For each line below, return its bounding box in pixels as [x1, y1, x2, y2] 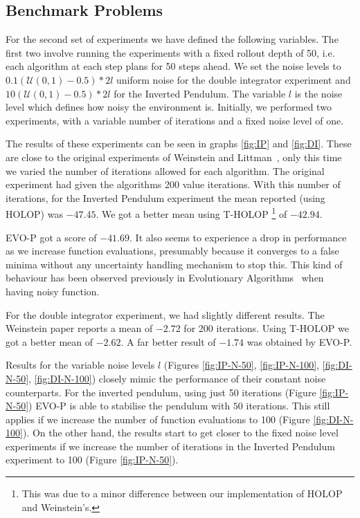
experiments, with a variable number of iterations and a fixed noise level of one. [6, 113, 344, 127]
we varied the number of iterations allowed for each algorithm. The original [6, 163, 325, 178]
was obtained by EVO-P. [246, 334, 352, 349]
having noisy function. [6, 284, 100, 298]
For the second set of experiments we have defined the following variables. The [6, 32, 339, 46]
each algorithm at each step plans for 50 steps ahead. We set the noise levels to [6, 59, 341, 73]
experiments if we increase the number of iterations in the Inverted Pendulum [6, 438, 335, 453]
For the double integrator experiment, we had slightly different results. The [6, 307, 325, 322]
